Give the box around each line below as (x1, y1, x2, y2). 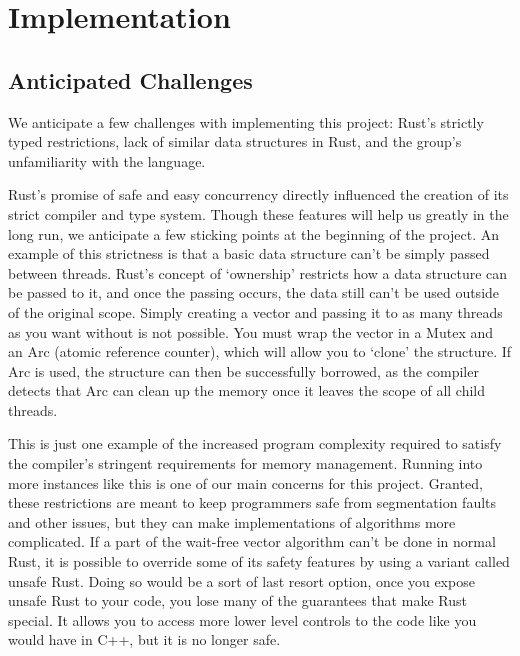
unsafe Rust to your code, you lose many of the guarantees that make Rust (8, 590, 467, 611)
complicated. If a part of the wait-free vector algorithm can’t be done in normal (8, 531, 496, 552)
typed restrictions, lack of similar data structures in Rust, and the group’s (8, 131, 462, 152)
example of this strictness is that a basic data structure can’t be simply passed (8, 243, 490, 264)
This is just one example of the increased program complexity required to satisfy (8, 433, 502, 454)
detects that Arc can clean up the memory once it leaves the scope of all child (8, 380, 486, 401)
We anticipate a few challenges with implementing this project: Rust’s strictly (8, 111, 484, 132)
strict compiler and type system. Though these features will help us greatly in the (8, 203, 509, 224)
